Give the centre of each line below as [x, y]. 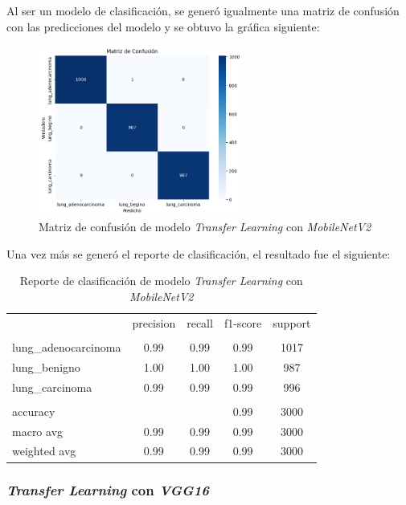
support [292, 322]
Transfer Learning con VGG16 [108, 490]
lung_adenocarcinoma [67, 346]
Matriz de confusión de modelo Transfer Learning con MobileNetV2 [205, 227]
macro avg [38, 431]
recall [200, 322]
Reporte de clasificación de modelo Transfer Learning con [161, 281]
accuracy [34, 411]
